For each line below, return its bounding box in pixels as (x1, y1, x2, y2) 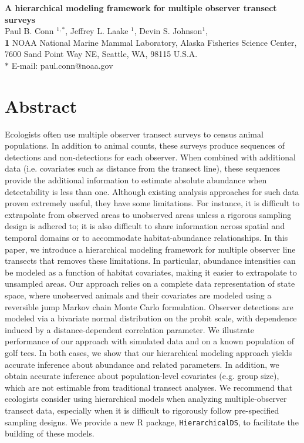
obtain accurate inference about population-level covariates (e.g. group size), (5, 370, 279, 382)
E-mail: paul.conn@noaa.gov (11, 59, 113, 71)
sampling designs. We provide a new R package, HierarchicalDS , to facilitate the (5, 415, 299, 428)
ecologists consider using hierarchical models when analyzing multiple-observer (5, 392, 287, 405)
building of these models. (5, 427, 94, 439)
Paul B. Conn (5, 25, 54, 37)
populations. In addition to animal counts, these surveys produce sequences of (5, 139, 285, 152)
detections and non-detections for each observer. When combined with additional (5, 150, 296, 163)
